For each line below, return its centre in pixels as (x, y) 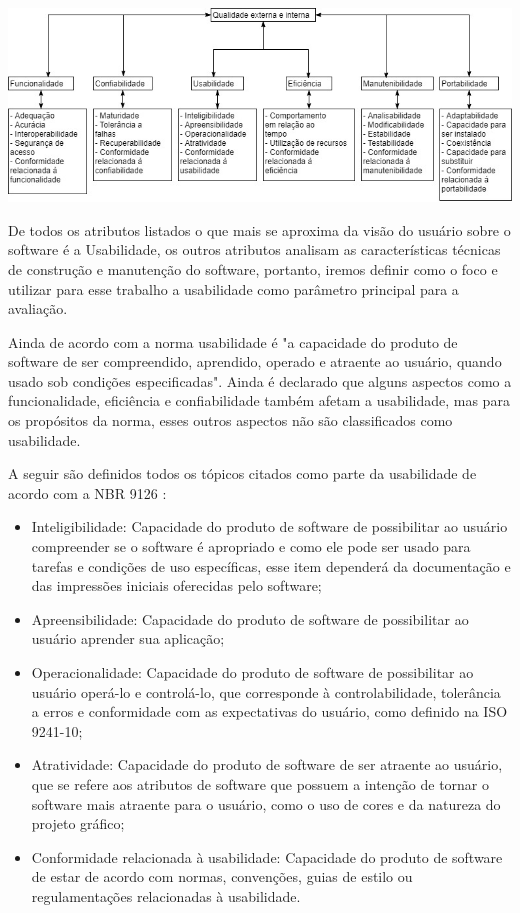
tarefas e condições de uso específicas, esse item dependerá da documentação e (271, 565)
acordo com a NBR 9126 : (87, 492)
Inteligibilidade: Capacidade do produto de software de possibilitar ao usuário (269, 526)
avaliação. (38, 308)
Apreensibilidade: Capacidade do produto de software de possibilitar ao (250, 618)
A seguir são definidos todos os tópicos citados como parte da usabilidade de (242, 473)
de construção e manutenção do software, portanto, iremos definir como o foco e (253, 268)
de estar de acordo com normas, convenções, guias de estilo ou (222, 876)
